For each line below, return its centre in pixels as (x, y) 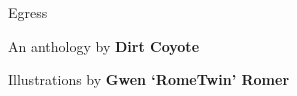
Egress (28, 12)
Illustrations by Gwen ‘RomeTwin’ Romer (149, 79)
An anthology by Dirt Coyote (104, 45)
